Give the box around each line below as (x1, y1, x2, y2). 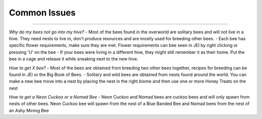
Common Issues (9, 7, 76, 18)
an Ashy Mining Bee (9, 107, 49, 113)
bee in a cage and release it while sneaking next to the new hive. (9, 56, 138, 62)
